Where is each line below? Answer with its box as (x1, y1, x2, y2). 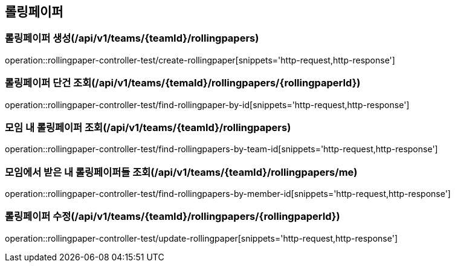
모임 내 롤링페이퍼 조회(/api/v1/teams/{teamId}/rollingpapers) (5, 121, 291, 133)
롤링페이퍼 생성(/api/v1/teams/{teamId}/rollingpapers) (5, 32, 259, 45)
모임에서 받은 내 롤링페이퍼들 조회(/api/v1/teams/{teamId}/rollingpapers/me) (5, 166, 358, 178)
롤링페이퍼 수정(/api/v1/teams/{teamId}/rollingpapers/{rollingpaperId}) (5, 210, 340, 223)
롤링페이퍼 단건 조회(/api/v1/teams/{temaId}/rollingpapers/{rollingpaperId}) (5, 77, 361, 89)
